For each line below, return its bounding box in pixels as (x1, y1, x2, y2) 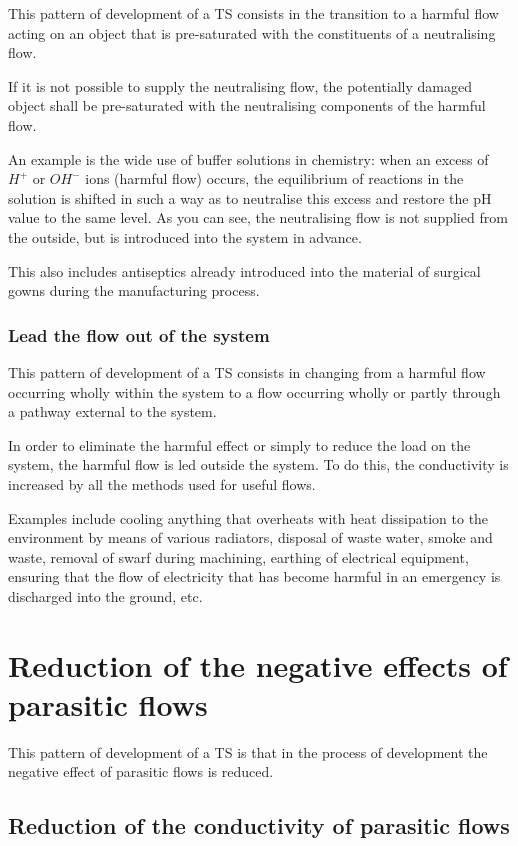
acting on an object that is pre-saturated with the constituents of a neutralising (8, 22, 496, 43)
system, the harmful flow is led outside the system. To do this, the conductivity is (8, 454, 509, 475)
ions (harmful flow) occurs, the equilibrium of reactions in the (85, 168, 464, 189)
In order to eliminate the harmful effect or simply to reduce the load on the (8, 434, 471, 455)
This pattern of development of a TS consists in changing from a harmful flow (8, 361, 486, 382)
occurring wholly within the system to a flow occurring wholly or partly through (8, 381, 501, 402)
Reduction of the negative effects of (8, 644, 508, 685)
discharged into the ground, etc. (8, 585, 203, 606)
